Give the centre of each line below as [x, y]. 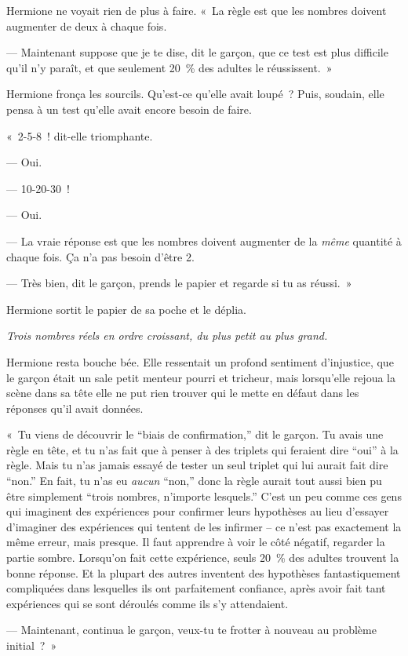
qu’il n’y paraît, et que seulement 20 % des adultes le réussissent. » [169, 67]
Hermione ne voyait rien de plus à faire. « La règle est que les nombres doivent [197, 10]
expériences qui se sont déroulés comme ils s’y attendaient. [148, 603]
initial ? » [32, 645]
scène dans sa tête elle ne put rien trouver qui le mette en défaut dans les [183, 393]
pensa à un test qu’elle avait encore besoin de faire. [129, 109]
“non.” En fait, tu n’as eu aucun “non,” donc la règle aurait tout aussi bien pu [194, 481]
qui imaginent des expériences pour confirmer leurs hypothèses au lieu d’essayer [198, 511]
